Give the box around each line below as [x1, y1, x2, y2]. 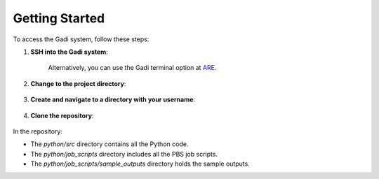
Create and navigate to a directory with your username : [30, 95, 196, 104]
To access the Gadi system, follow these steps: [13, 35, 149, 43]
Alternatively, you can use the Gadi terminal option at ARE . [48, 64, 217, 72]
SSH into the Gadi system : [30, 48, 108, 56]
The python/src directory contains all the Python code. [30, 140, 189, 148]
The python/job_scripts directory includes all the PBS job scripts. [30, 150, 218, 158]
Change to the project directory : [30, 79, 126, 87]
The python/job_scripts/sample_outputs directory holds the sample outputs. [30, 159, 251, 168]
